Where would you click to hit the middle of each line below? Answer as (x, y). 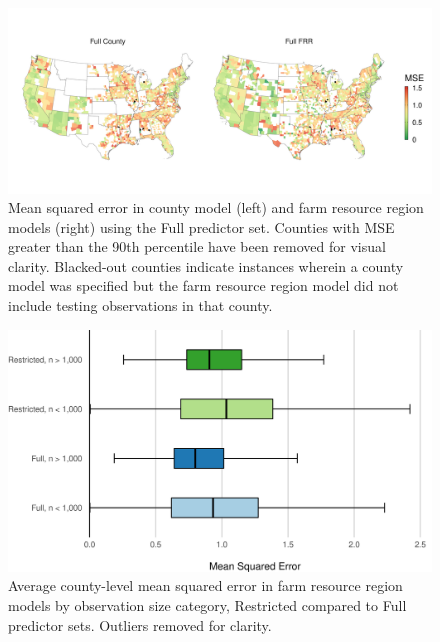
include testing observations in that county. (140, 305)
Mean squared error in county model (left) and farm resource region (216, 207)
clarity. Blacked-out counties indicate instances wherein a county (206, 265)
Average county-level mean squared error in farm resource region (205, 585)
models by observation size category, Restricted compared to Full (207, 605)
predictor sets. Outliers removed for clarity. (140, 624)
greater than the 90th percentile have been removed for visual (197, 246)
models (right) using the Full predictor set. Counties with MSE (201, 226)
